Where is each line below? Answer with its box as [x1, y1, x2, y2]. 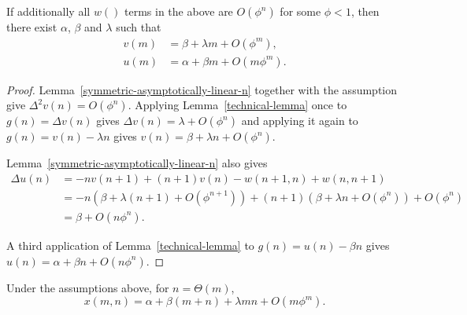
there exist [6, 19, 57, 35]
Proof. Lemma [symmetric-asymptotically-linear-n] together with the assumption [6, 81, 398, 97]
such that [116, 19, 161, 35]
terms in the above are [124, 3, 233, 19]
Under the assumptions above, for [6, 279, 169, 295]
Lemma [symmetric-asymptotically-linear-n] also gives [6, 155, 268, 171]
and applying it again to [241, 112, 358, 129]
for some [280, 3, 321, 19]
